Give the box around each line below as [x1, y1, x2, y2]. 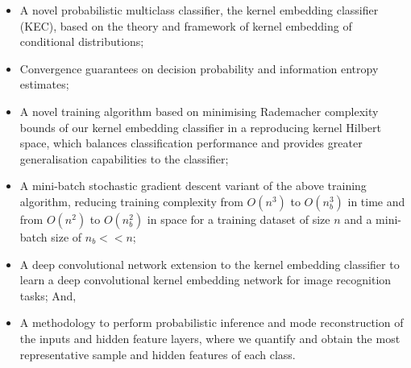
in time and [347, 192, 405, 209]
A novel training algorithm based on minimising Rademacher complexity [19, 102, 379, 119]
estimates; [19, 76, 69, 93]
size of [51, 228, 82, 245]
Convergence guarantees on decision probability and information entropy [19, 60, 379, 76]
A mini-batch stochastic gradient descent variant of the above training [19, 177, 367, 194]
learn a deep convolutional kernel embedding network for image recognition [19, 271, 392, 288]
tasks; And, [19, 287, 77, 304]
